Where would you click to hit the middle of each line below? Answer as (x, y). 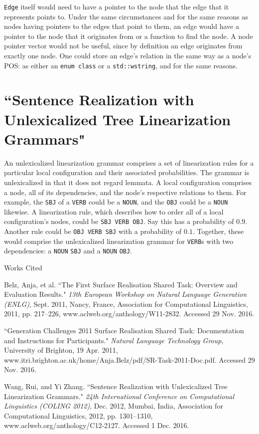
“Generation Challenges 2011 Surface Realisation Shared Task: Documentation (124, 330)
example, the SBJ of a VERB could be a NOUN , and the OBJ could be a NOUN (116, 202)
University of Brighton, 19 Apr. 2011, (61, 350)
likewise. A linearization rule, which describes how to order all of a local (114, 211)
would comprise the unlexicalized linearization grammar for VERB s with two (119, 241)
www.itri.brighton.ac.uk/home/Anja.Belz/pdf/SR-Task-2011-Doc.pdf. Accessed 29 (129, 359)
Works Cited (23, 268)
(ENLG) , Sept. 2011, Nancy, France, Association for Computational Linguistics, (126, 304)
